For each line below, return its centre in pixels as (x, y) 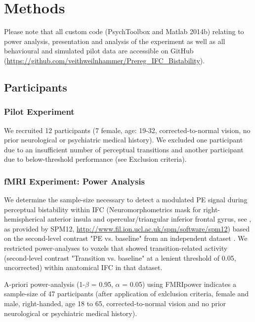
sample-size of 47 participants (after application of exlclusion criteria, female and (127, 294)
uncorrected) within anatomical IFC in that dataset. (83, 267)
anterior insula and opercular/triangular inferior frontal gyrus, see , (149, 219)
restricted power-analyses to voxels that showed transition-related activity (116, 248)
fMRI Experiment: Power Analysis (74, 181)
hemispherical (25, 219)
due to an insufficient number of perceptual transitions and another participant (124, 149)
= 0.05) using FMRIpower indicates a (179, 284)
